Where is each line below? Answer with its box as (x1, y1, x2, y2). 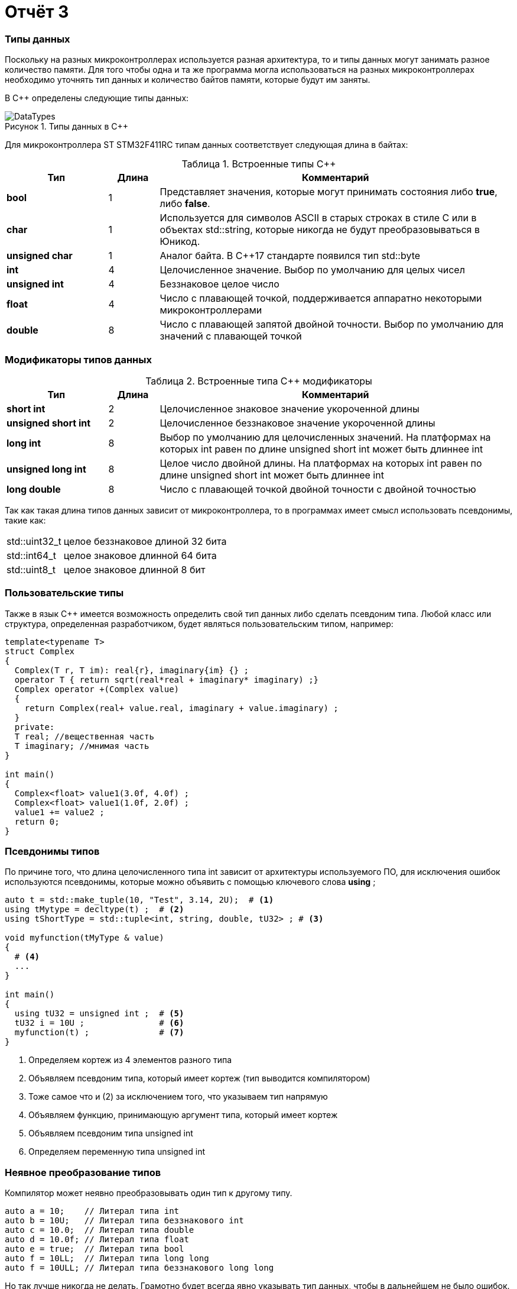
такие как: (5, 515, 46, 525)
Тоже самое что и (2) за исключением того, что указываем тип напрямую (28, 1091, 328, 1102)
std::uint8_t (6, 563, 56, 576)
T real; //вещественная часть (14, 731, 154, 741)
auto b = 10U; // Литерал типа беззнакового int (5, 1216, 244, 1226)
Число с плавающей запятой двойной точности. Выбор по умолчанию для (160, 318, 504, 331)
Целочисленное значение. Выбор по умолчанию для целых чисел (160, 264, 465, 276)
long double (6, 483, 61, 495)
